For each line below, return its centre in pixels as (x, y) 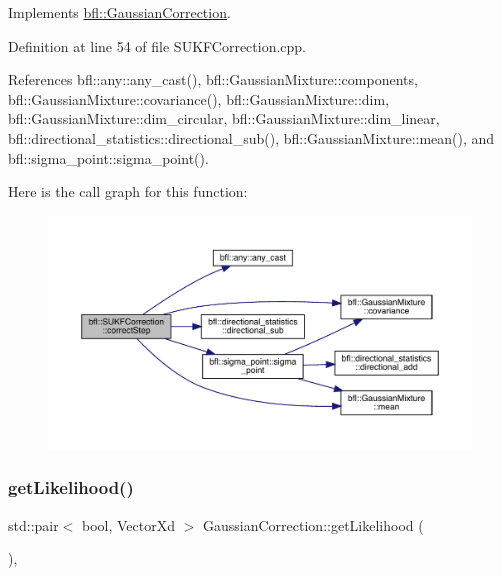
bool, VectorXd (129, 524)
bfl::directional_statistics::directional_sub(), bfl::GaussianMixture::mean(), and (251, 137)
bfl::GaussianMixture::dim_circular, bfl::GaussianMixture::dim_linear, (224, 118)
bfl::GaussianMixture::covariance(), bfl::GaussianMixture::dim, (199, 98)
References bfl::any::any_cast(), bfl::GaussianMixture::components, (213, 79)
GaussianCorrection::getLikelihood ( (313, 524)
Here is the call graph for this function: (128, 191)
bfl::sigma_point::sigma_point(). (108, 157)
